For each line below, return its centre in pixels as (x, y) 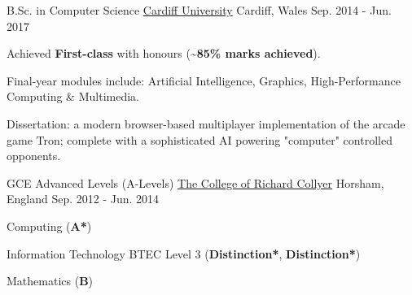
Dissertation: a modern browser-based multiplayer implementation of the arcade (206, 123)
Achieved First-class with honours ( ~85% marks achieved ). (164, 53)
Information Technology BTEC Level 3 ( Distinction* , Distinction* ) (184, 253)
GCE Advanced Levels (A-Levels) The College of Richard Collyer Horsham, (195, 182)
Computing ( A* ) (49, 226)
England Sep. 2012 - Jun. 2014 (83, 199)
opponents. (34, 156)
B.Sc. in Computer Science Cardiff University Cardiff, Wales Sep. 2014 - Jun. (199, 10)
